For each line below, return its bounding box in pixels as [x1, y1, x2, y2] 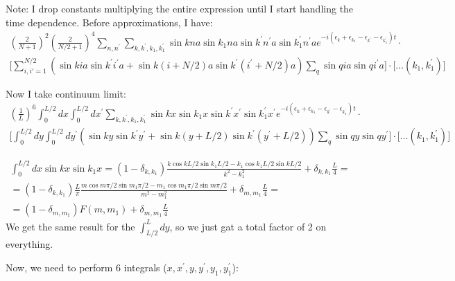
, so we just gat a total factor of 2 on [169, 219, 327, 233]
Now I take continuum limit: [6, 86, 126, 100]
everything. [6, 237, 53, 251]
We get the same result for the [6, 219, 135, 233]
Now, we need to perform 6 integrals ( [6, 260, 167, 275]
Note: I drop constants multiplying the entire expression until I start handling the [6, 1, 354, 15]
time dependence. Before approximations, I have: [6, 15, 213, 29]
